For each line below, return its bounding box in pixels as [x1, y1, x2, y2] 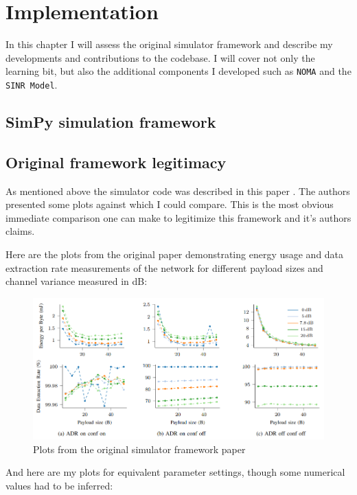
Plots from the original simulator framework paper [33, 441, 246, 456]
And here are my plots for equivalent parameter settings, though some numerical [5, 465, 345, 479]
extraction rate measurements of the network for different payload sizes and [5, 260, 323, 275]
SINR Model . [5, 77, 58, 91]
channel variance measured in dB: [5, 274, 148, 288]
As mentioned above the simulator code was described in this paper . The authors [5, 183, 350, 198]
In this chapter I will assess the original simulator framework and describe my [5, 37, 333, 51]
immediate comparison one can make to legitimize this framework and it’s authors [5, 210, 352, 225]
